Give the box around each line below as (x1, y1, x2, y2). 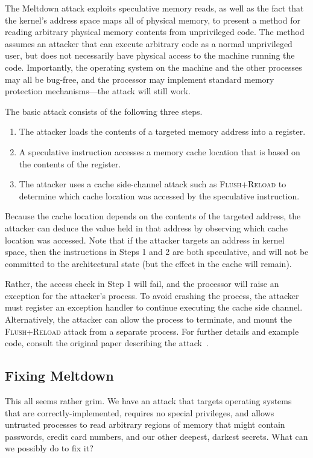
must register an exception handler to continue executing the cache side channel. (5, 301, 303, 314)
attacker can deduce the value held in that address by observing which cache (5, 221, 288, 234)
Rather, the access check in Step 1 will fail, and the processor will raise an (5, 277, 279, 290)
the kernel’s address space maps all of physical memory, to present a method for (5, 13, 300, 26)
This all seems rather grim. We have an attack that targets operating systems (5, 395, 292, 407)
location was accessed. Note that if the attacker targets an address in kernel (5, 233, 285, 246)
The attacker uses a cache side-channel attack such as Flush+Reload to (19, 178, 286, 190)
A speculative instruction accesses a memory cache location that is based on (19, 145, 300, 158)
